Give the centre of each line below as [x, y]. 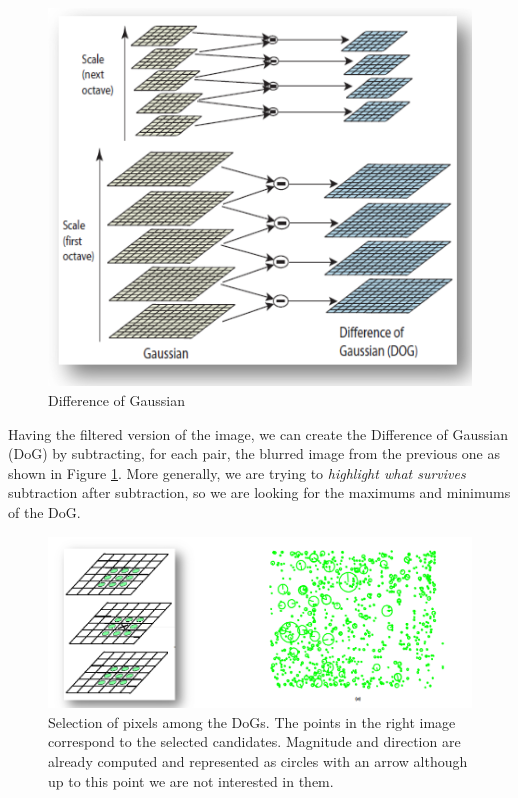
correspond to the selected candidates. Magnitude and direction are [254, 741]
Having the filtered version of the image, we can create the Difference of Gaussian [258, 433]
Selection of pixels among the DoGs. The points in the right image [252, 721]
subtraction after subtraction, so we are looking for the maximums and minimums [259, 492]
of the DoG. [44, 512]
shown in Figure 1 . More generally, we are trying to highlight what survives [237, 472]
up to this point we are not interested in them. [191, 780]
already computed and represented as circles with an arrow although [258, 760]
